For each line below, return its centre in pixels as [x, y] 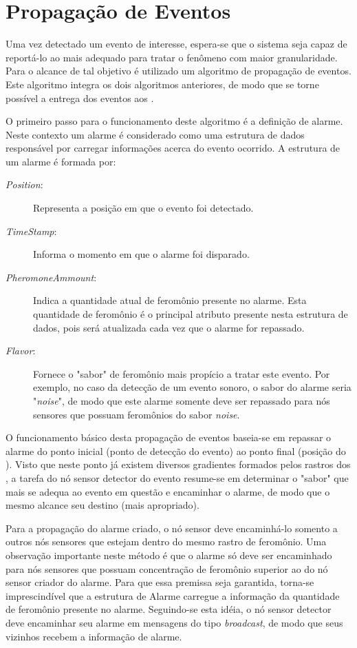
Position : [24, 184]
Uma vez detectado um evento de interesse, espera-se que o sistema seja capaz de [176, 44]
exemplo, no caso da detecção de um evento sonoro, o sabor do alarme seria [192, 387]
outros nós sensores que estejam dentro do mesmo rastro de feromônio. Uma [166, 541]
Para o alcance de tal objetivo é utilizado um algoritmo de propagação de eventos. [178, 71]
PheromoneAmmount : [51, 277]
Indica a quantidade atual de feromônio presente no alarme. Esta [170, 300]
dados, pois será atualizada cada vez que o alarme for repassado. [169, 327]
